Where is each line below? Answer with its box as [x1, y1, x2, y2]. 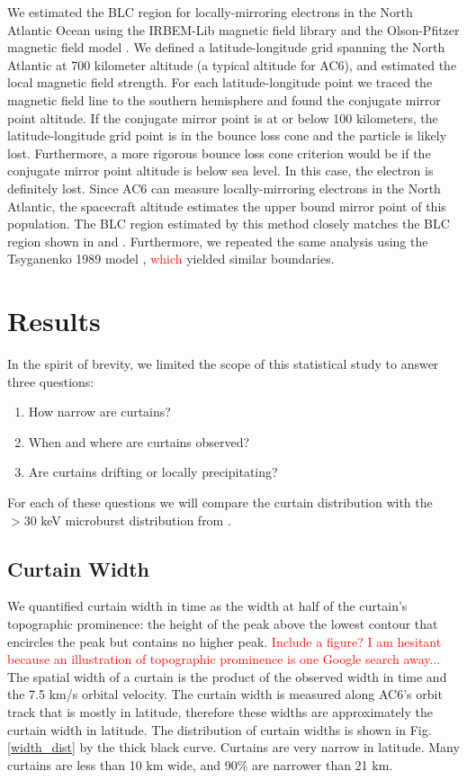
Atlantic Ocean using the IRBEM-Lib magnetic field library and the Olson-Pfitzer [7, 20, 460, 39]
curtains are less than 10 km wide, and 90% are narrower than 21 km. [7, 755, 393, 774]
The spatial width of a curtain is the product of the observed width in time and [7, 667, 447, 686]
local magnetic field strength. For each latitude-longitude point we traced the [7, 73, 433, 92]
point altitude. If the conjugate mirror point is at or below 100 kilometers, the [7, 108, 438, 127]
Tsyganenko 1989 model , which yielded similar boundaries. [7, 249, 335, 268]
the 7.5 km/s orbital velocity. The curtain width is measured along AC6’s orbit [7, 685, 443, 704]
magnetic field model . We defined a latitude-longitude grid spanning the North [7, 38, 445, 57]
